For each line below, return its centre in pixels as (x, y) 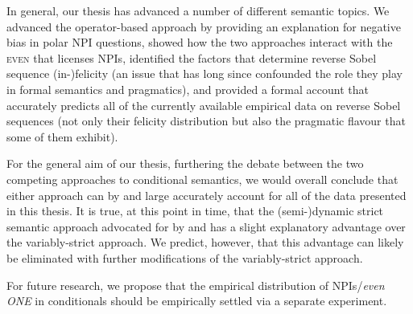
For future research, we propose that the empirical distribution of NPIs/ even (196, 285)
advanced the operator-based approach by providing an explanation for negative (204, 26)
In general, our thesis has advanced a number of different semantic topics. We (198, 10)
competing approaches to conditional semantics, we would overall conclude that (202, 179)
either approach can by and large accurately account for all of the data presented (206, 195)
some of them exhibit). (62, 136)
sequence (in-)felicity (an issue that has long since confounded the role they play (204, 73)
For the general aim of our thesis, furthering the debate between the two (185, 163)
